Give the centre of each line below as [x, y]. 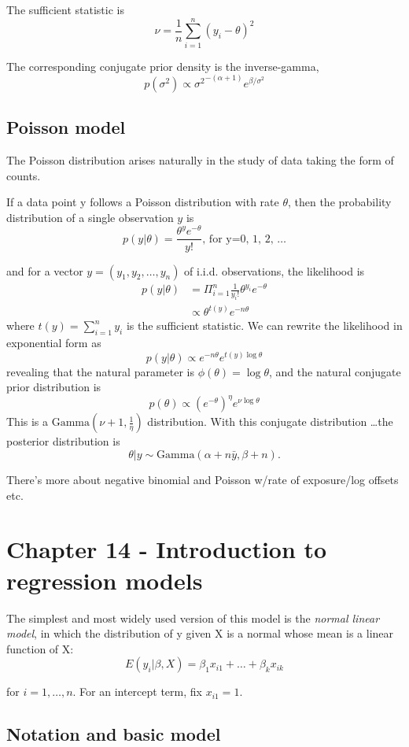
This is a [28, 422]
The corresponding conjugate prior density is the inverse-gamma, [163, 66]
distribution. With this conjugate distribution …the [270, 422]
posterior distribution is [63, 441]
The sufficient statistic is [65, 9]
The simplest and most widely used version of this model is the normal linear [193, 618]
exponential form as [54, 343]
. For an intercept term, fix [137, 692]
